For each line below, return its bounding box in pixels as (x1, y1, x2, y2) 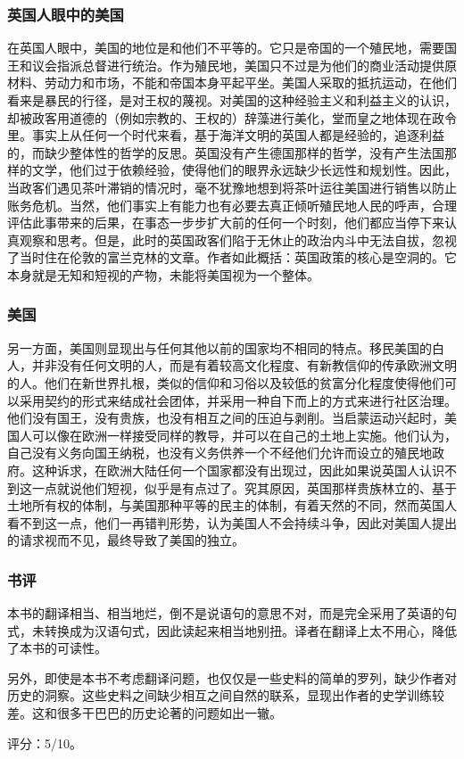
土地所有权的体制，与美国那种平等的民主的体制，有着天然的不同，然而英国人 (7, 496, 457, 515)
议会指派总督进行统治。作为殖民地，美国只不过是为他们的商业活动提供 (31, 55, 444, 74)
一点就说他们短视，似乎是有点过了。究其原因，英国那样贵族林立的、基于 (31, 478, 457, 497)
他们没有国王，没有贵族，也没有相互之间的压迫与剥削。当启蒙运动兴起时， (7, 408, 444, 427)
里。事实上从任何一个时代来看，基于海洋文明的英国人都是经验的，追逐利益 (7, 126, 444, 144)
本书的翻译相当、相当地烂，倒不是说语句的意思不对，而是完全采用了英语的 (7, 604, 444, 623)
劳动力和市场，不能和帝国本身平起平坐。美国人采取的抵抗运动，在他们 (44, 73, 457, 92)
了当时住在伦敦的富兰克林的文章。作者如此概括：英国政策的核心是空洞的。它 (7, 248, 457, 267)
